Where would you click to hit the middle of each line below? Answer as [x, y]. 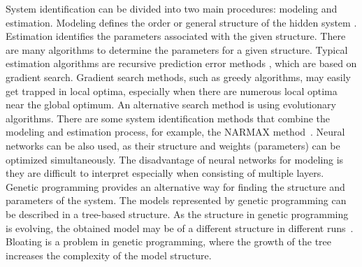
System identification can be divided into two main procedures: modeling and [172, 8]
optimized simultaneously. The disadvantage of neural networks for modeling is [175, 159]
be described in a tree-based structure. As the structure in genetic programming [177, 214]
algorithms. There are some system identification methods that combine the [168, 118]
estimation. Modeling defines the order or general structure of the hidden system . [181, 22]
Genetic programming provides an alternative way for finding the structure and [175, 186]
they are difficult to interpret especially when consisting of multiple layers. [165, 173]
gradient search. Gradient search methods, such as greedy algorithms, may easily [178, 77]
